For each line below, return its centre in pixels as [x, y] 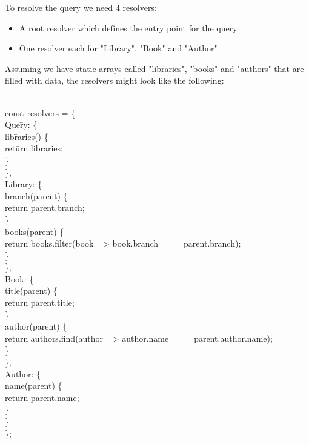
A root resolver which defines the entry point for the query [128, 28]
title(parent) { [31, 290]
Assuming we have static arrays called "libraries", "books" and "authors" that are [154, 68]
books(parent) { [35, 231]
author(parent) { [36, 326]
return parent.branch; [45, 207]
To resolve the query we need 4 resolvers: [81, 7]
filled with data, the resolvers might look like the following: [115, 80]
